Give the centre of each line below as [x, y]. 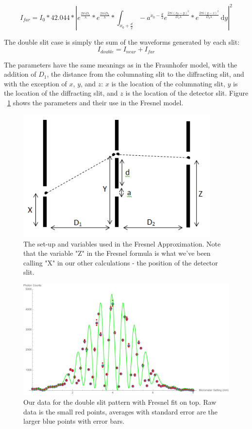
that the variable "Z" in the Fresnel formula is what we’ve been [117, 253]
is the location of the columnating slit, [168, 83]
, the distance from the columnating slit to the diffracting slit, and [145, 74]
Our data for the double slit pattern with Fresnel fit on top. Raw [120, 402]
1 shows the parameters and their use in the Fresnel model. [95, 102]
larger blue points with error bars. [74, 421]
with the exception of [35, 83]
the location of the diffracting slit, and [61, 93]
